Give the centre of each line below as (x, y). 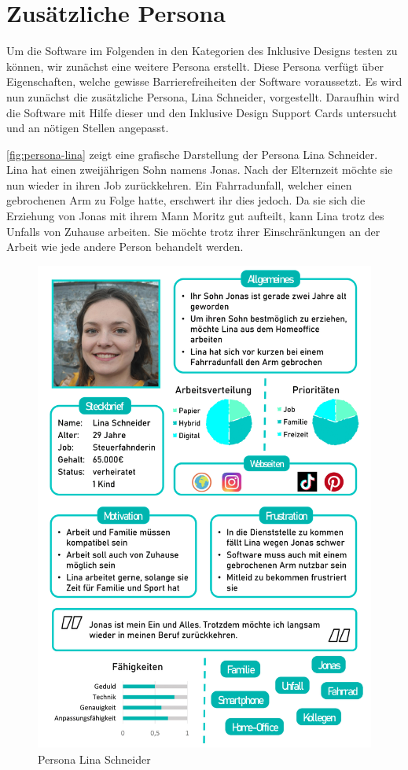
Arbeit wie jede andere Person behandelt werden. (125, 247)
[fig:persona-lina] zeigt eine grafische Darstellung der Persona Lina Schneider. (192, 154)
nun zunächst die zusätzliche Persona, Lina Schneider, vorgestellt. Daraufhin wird (203, 96)
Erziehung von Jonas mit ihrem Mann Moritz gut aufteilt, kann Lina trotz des (195, 216)
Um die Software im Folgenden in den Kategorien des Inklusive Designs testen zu (202, 51)
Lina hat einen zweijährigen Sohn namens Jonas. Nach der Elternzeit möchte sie (200, 169)
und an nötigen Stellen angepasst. (88, 128)
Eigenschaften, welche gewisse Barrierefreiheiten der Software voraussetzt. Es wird (204, 81)
